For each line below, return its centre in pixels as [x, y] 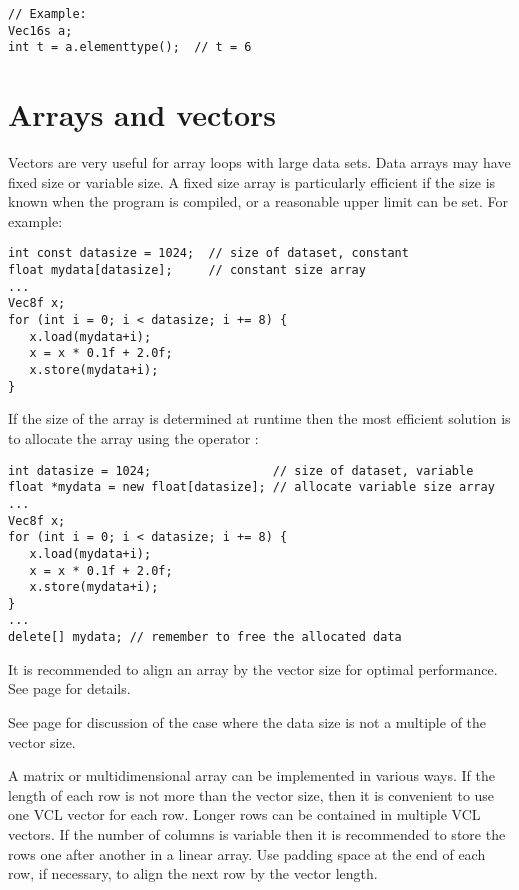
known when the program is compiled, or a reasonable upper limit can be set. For [258, 201]
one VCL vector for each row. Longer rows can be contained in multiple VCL [244, 814]
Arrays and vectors [142, 114]
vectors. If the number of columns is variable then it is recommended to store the [257, 833]
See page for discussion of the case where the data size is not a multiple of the [247, 721]
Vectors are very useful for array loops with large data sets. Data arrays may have [259, 162]
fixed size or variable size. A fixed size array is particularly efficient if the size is [252, 181]
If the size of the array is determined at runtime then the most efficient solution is [259, 418]
